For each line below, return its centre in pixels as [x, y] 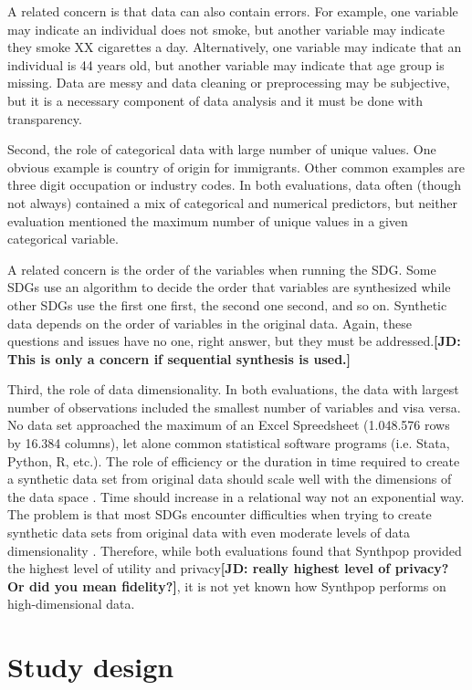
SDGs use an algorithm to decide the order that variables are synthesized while [229, 287]
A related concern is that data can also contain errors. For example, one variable [233, 11]
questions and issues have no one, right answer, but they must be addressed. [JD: [234, 341]
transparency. [45, 118]
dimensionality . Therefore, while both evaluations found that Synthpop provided [235, 550]
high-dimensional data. [71, 604]
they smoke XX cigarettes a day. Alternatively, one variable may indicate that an [235, 47]
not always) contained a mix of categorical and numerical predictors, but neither [233, 202]
